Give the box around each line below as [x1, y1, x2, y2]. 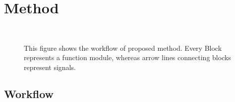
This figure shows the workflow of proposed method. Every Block [24, 42, 222, 53]
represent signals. [24, 62, 76, 72]
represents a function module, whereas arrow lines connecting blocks [24, 52, 231, 63]
